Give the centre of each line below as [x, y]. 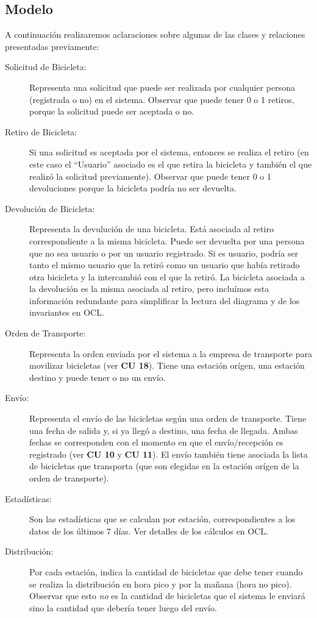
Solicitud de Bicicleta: [46, 67]
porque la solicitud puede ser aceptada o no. [112, 111]
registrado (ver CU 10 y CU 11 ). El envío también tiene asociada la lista [169, 454]
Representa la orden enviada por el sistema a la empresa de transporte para [171, 353]
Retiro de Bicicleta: [41, 131]
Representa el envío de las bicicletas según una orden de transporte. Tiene [168, 418]
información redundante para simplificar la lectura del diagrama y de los [165, 300]
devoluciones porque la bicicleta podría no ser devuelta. [133, 188]
